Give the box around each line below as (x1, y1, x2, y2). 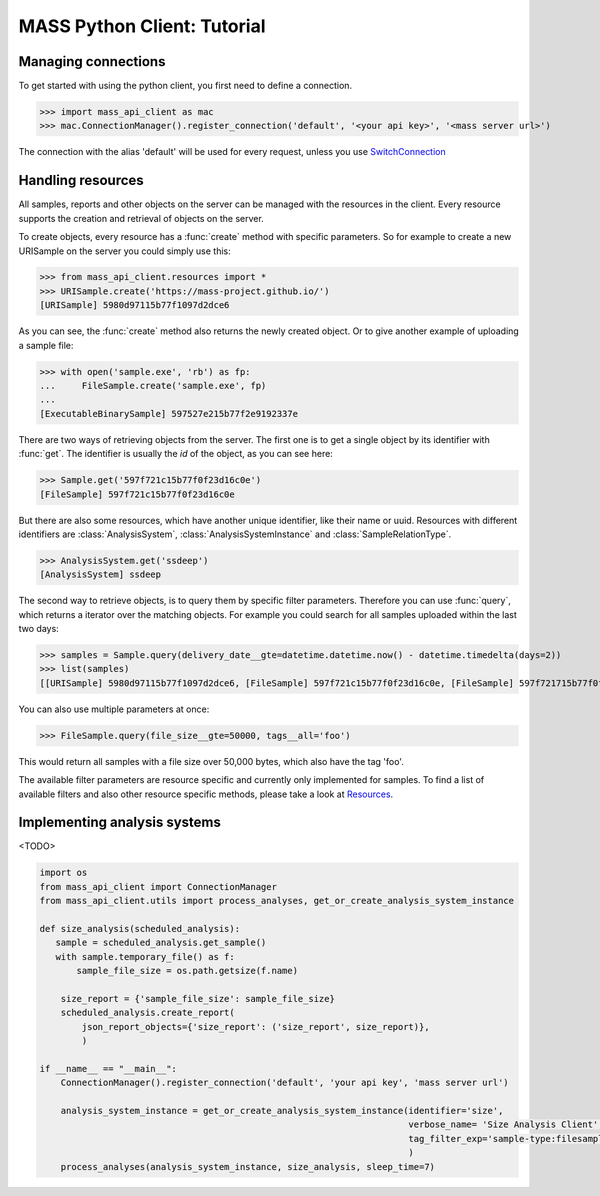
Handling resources (18, 172, 144, 189)
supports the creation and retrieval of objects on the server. (18, 212, 264, 224)
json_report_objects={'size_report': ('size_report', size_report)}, (81, 1021, 430, 1032)
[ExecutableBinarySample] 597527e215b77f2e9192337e (39, 408, 299, 419)
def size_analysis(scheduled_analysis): (39, 923, 240, 935)
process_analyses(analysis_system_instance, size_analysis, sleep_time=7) (60, 1161, 435, 1172)
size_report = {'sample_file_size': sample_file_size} (60, 993, 335, 1004)
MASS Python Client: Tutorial (18, 15, 266, 37)
